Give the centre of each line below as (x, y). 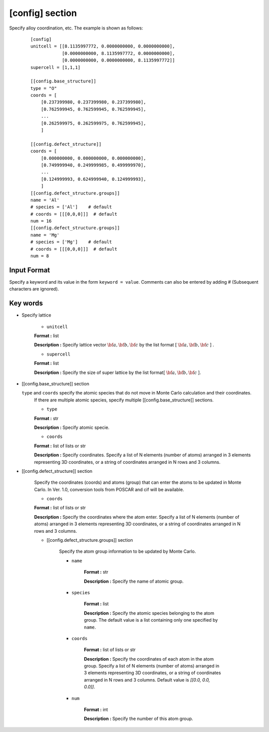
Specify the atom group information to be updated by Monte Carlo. (128, 551)
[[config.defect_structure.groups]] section (90, 540)
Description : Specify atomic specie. (72, 427)
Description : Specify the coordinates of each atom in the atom (149, 659)
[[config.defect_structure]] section (57, 471)
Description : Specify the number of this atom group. (138, 719)
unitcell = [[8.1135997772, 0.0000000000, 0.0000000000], (103, 46)
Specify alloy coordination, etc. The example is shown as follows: (76, 28)
